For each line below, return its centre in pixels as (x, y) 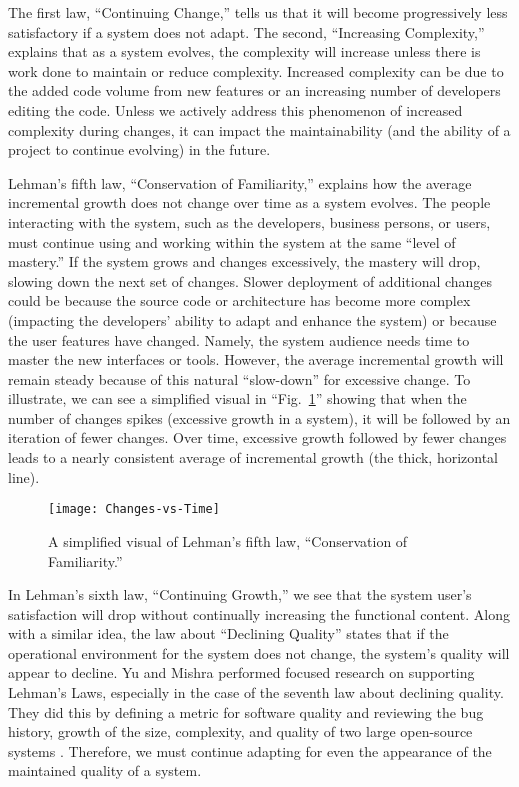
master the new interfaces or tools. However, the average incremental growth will (256, 359)
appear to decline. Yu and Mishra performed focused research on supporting (241, 672)
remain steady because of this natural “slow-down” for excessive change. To (239, 378)
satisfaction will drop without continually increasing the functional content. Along (259, 613)
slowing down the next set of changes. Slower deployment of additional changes (250, 280)
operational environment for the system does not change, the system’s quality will (259, 652)
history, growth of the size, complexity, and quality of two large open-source (240, 731)
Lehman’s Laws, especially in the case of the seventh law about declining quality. (256, 692)
